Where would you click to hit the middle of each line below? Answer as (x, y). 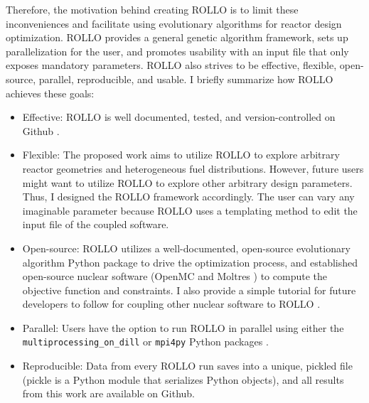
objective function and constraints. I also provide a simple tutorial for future (189, 290)
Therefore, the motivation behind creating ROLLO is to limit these (152, 9)
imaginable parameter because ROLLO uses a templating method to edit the (190, 210)
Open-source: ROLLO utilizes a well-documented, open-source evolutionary (186, 248)
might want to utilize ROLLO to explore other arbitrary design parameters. (187, 182)
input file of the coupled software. (96, 224)
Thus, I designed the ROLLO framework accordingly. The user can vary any (188, 197)
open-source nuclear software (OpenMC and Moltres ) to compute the (175, 276)
